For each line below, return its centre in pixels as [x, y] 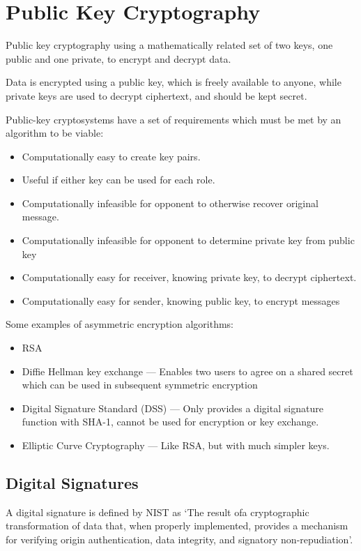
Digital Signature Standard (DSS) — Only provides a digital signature [172, 408]
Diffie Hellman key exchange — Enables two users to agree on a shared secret [187, 371]
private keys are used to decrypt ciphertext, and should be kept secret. [156, 95]
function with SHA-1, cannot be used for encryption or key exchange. [170, 422]
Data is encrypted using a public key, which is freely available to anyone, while [174, 82]
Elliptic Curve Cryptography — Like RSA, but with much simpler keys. [176, 445]
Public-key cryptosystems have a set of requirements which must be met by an [174, 119]
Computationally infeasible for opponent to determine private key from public [188, 240]
